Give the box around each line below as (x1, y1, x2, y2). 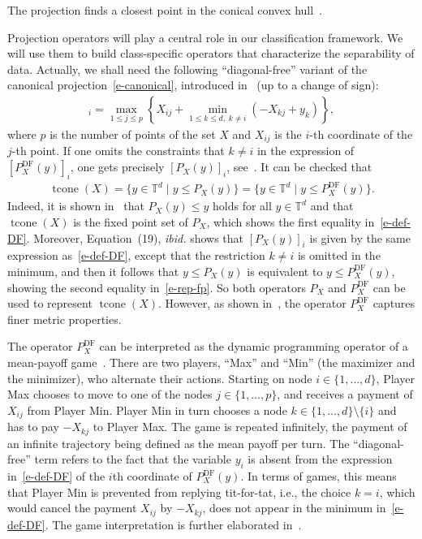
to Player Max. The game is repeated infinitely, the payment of (93, 418, 407, 435)
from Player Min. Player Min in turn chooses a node (27, 401, 287, 418)
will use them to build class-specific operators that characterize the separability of (7, 45, 415, 62)
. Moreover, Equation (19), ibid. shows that (26, 229, 244, 246)
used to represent (7, 295, 93, 312)
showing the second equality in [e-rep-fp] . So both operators (7, 278, 306, 295)
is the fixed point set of (73, 213, 188, 230)
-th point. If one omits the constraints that (11, 142, 225, 159)
